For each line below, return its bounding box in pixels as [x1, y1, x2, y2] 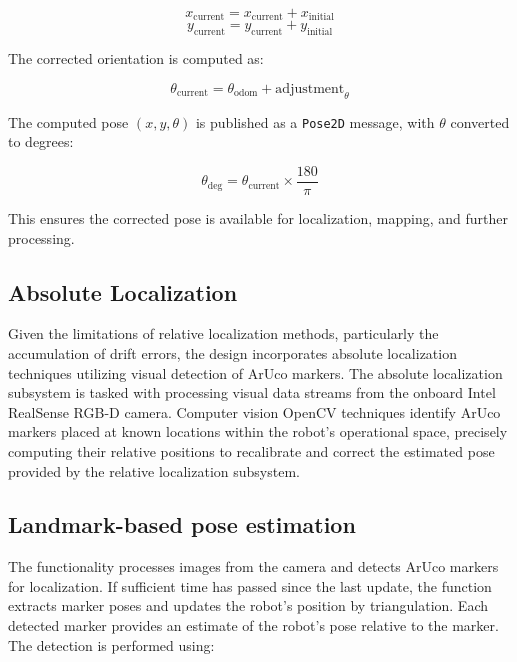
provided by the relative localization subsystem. [8, 460, 300, 481]
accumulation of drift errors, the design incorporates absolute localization [8, 342, 457, 363]
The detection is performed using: [8, 634, 215, 655]
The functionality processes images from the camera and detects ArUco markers [8, 556, 499, 577]
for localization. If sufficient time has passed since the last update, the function [8, 575, 492, 596]
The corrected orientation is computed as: [8, 48, 264, 69]
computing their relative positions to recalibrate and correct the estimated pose [8, 440, 495, 461]
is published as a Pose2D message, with [195, 111, 435, 132]
